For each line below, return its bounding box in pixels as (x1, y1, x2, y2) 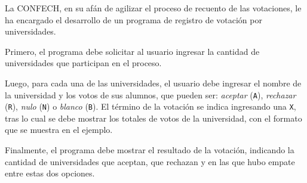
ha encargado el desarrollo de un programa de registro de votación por (5, 13, 262, 26)
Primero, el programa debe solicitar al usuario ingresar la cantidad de (5, 45, 260, 57)
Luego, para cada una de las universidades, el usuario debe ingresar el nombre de (5, 76, 302, 89)
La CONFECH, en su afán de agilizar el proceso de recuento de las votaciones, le (5, 2, 302, 14)
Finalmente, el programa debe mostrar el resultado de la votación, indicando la (5, 144, 294, 156)
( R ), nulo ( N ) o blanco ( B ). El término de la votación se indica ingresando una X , (5, 100, 296, 113)
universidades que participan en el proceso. (5, 57, 162, 69)
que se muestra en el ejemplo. (5, 123, 113, 136)
